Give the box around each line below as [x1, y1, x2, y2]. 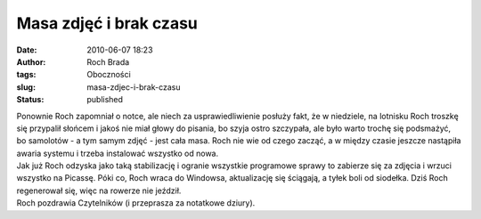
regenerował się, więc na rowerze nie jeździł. [16, 185, 182, 196]
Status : [16, 94, 45, 105]
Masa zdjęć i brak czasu [16, 13, 198, 33]
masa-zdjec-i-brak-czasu [86, 81, 181, 93]
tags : [16, 69, 37, 80]
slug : [16, 81, 36, 93]
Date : [16, 45, 37, 55]
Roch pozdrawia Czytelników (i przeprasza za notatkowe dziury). [16, 198, 256, 208]
